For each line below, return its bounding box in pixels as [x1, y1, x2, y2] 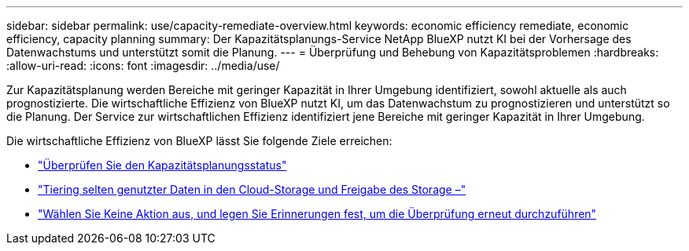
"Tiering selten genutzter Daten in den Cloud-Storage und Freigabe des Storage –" [38, 183, 466, 196]
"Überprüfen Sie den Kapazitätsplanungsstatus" [38, 158, 287, 172]
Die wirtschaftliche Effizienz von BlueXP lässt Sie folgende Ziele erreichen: [6, 134, 392, 147]
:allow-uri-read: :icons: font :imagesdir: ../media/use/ [6, 59, 280, 72]
